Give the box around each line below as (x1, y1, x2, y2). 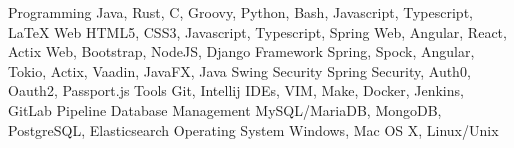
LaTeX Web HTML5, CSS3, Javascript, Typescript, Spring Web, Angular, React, (8, 21, 507, 42)
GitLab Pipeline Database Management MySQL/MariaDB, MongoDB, (8, 99, 442, 120)
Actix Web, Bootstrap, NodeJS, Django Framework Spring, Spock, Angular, (8, 41, 475, 62)
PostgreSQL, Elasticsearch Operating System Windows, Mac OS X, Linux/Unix (8, 119, 499, 140)
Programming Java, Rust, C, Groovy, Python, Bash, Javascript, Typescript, (8, 2, 473, 22)
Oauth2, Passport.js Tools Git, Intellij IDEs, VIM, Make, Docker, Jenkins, (8, 80, 464, 101)
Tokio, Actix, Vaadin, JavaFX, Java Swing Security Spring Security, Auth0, (8, 60, 471, 81)
